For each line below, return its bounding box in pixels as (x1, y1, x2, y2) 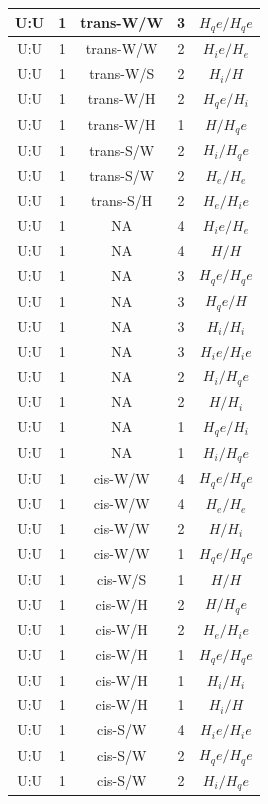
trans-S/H (91, 189, 153, 210)
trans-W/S (89, 63, 155, 84)
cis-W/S (96, 568, 147, 589)
